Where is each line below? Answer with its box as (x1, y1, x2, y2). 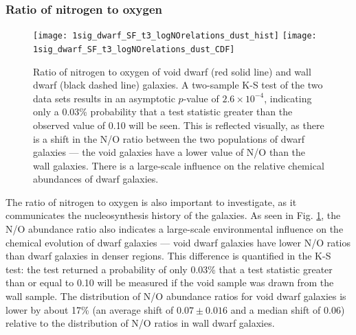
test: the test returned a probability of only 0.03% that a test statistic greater (5, 262, 333, 276)
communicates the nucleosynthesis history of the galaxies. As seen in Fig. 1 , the (5, 208, 341, 222)
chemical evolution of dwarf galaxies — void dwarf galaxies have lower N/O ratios (5, 235, 351, 249)
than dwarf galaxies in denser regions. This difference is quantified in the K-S (5, 249, 331, 263)
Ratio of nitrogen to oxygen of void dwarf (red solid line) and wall (33, 64, 311, 78)
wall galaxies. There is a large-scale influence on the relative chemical (33, 158, 324, 172)
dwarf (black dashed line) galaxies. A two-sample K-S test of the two (33, 78, 323, 92)
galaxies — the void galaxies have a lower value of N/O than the (33, 145, 306, 159)
